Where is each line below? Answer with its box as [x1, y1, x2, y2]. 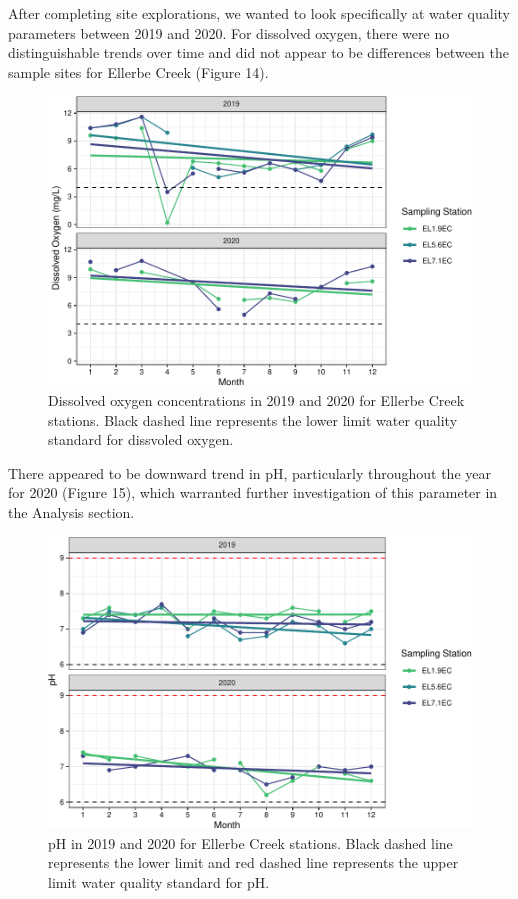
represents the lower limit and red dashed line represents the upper [48, 852, 459, 873]
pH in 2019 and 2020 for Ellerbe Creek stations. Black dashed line [48, 832, 453, 853]
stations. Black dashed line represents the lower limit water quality [48, 409, 458, 430]
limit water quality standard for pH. [48, 871, 270, 892]
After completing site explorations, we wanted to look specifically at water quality [8, 3, 510, 23]
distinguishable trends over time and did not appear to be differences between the [8, 42, 509, 63]
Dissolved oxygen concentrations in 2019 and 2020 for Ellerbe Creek [48, 390, 465, 411]
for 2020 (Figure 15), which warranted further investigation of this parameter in [8, 482, 498, 503]
